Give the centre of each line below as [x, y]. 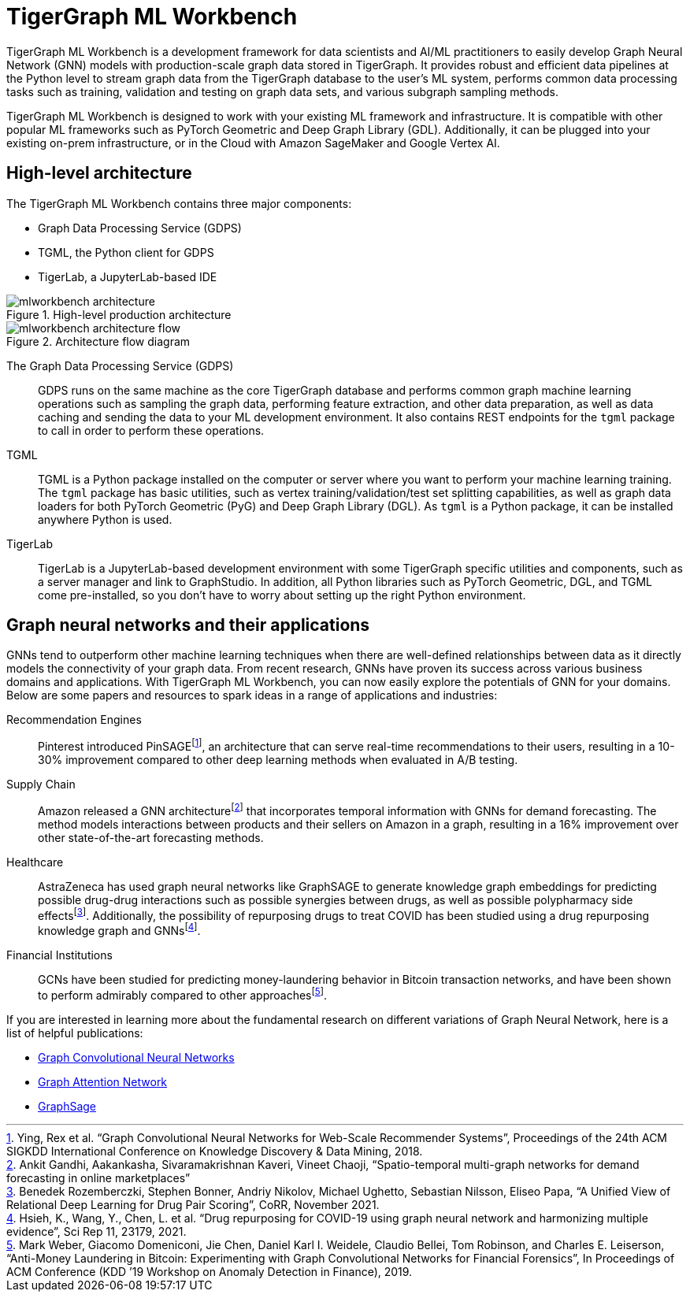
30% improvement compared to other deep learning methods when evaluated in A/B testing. [278, 760]
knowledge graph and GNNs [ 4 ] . [119, 930]
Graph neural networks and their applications [188, 625]
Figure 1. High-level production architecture [119, 314]
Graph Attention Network [103, 1081]
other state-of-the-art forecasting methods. [151, 837]
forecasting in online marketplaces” [98, 1177]
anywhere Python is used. [105, 519]
